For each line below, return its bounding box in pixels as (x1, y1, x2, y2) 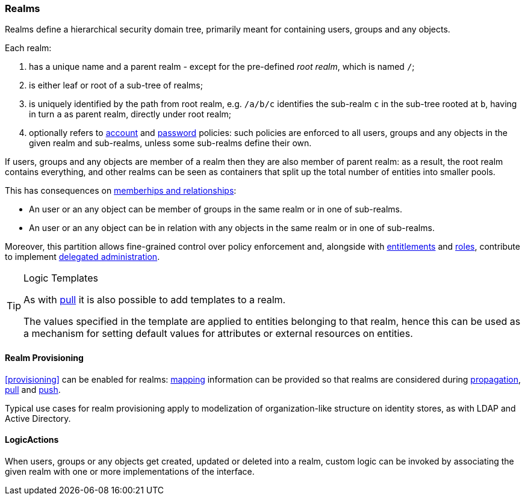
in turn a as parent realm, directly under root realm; (29, 109, 232, 120)
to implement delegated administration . (5, 252, 160, 262)
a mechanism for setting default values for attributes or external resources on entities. (23, 327, 413, 340)
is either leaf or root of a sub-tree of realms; (29, 80, 203, 91)
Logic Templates (23, 272, 98, 285)
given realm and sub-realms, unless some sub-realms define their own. (29, 138, 312, 149)
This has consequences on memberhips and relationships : (5, 185, 237, 196)
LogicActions (5, 434, 59, 445)
